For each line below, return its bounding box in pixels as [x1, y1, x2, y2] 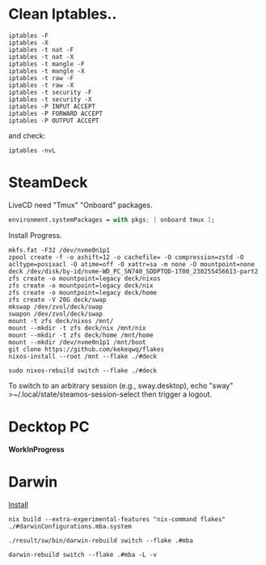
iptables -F [8, 32, 49, 40]
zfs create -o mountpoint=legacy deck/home [8, 288, 158, 296]
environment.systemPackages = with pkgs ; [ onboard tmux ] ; [8, 215, 216, 223]
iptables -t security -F [8, 88, 92, 96]
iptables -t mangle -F [8, 60, 85, 68]
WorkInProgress [8, 444, 65, 454]
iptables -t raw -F [8, 74, 74, 82]
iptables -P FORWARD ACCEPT [8, 109, 103, 117]
